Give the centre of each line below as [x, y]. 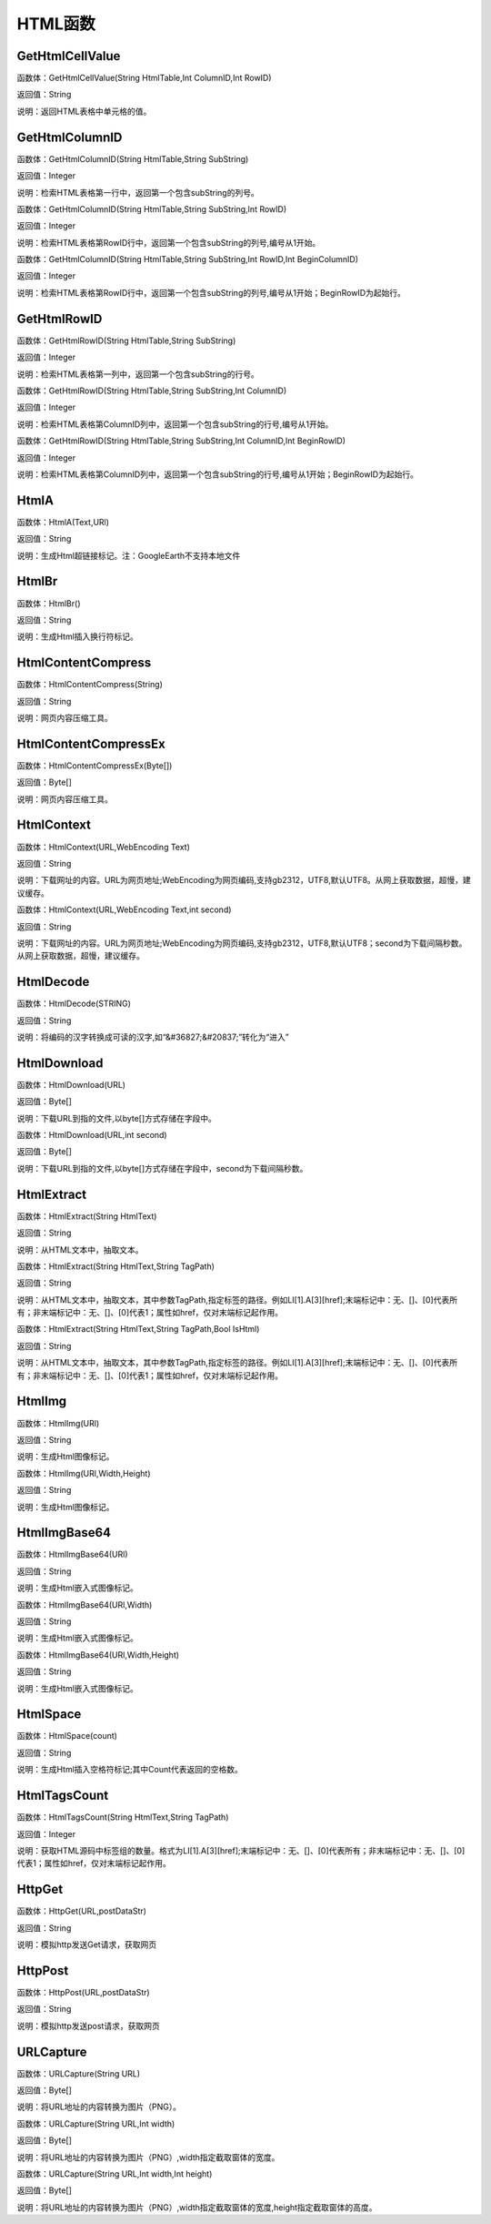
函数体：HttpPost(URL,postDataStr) [83, 1992]
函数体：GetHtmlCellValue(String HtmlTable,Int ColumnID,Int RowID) [144, 78]
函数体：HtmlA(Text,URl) [63, 522]
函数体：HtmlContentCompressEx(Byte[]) [95, 766]
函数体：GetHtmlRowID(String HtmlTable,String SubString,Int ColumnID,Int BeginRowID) [181, 441]
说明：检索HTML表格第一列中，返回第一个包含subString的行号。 [138, 374]
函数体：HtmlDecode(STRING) [74, 1004]
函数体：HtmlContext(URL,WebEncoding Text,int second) [124, 909]
